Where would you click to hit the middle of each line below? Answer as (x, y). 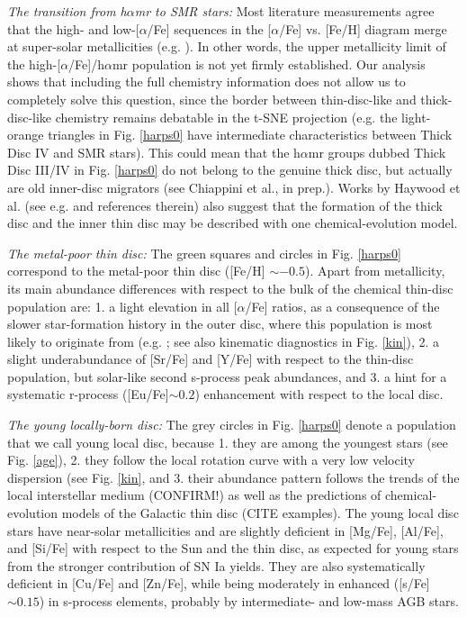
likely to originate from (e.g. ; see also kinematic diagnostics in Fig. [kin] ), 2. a (224, 341)
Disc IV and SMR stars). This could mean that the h (154, 152)
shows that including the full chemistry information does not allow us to (207, 82)
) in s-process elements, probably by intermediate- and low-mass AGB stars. (249, 601)
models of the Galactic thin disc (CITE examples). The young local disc (260, 513)
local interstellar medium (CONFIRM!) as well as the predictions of (194, 495)
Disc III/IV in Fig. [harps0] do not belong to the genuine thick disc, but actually (230, 170)
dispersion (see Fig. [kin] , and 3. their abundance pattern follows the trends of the (233, 477)
